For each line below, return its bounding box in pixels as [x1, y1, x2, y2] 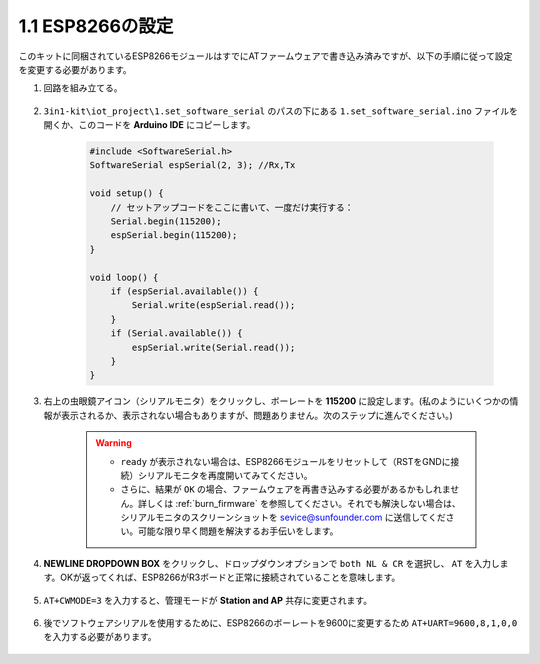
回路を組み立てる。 [43, 82, 123, 94]
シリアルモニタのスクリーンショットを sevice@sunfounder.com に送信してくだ [120, 511, 446, 524]
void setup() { [89, 188, 164, 199]
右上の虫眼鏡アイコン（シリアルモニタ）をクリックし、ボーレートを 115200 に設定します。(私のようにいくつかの [43, 395, 510, 407]
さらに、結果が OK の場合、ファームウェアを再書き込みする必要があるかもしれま [120, 483, 451, 495]
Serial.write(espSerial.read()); [131, 300, 296, 311]
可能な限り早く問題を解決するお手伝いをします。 [137, 525, 339, 537]
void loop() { [89, 271, 159, 283]
